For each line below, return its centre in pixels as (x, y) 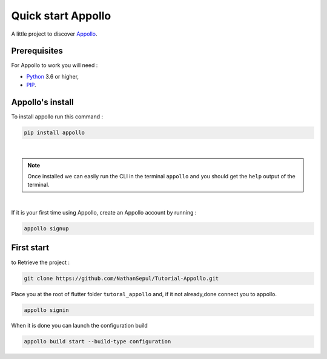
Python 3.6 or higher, (52, 76)
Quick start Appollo (61, 16)
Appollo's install (42, 102)
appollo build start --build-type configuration (97, 342)
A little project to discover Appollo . (54, 34)
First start (30, 248)
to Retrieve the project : (40, 262)
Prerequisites (37, 51)
